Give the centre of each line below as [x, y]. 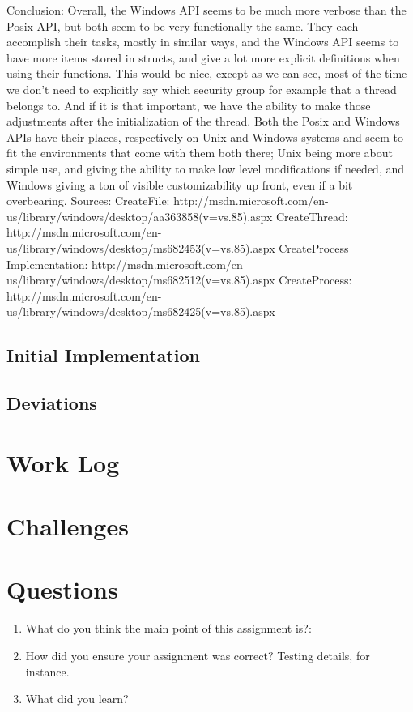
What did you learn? [77, 699]
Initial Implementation [103, 355]
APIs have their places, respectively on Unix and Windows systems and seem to [205, 136]
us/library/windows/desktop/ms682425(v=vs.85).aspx [141, 311]
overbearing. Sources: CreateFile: [88, 200]
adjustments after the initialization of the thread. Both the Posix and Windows [203, 121]
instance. [47, 671]
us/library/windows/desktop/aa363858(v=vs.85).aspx [140, 216]
